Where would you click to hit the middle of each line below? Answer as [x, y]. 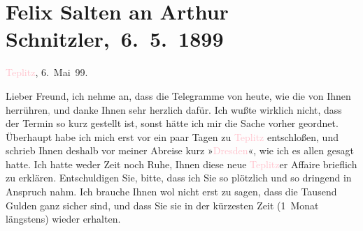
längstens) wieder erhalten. [63, 219]
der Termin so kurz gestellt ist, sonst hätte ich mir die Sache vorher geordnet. [172, 123]
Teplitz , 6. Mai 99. [47, 72]
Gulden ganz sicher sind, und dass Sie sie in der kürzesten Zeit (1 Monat [162, 205]
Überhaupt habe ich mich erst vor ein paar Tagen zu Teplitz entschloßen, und [172, 136]
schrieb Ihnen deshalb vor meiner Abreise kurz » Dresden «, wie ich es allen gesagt [180, 150]
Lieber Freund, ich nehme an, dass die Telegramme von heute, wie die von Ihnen [178, 95]
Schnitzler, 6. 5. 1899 [115, 39]
